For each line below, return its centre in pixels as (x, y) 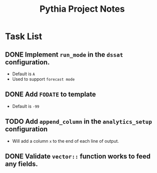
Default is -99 (26, 106)
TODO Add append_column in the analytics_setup (79, 121)
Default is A (23, 74)
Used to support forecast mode (43, 79)
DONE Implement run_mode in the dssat (64, 54)
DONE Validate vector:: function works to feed (78, 157)
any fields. (22, 164)
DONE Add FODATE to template (51, 95)
